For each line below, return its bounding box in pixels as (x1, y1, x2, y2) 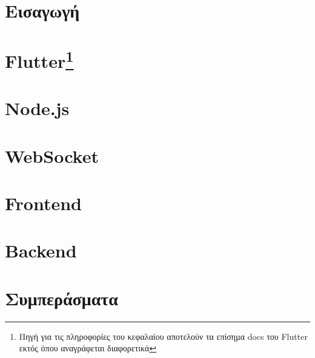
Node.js (5, 96, 70, 121)
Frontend (5, 191, 82, 216)
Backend (5, 238, 77, 263)
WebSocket (5, 143, 99, 168)
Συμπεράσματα (5, 285, 118, 310)
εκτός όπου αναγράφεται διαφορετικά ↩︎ (19, 342, 157, 354)
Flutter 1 (5, 45, 74, 73)
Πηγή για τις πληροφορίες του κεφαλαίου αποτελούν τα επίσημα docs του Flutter (19, 330, 308, 342)
